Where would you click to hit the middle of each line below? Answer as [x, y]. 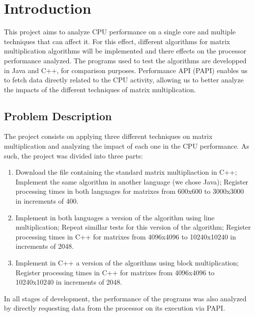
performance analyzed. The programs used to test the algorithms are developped [125, 60]
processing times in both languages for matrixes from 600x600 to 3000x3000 [130, 191]
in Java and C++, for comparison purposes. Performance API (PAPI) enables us [126, 70]
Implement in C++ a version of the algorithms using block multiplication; [127, 263]
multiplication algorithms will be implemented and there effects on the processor [125, 51]
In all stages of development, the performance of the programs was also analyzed [125, 298]
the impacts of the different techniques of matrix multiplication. [100, 89]
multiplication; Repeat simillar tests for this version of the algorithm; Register [133, 227]
